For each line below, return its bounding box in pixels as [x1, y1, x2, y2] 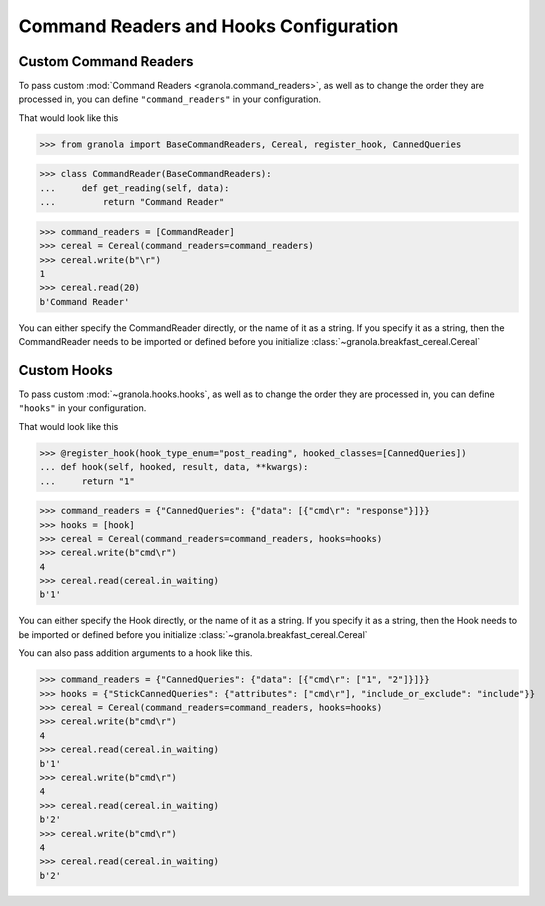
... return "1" [39, 475, 135, 487]
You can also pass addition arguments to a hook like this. [18, 647, 253, 659]
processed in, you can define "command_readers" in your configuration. [18, 93, 322, 105]
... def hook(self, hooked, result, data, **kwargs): [39, 461, 309, 473]
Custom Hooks [18, 361, 114, 379]
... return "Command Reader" [39, 196, 225, 208]
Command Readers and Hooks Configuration [18, 15, 399, 37]
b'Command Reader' [39, 296, 130, 307]
